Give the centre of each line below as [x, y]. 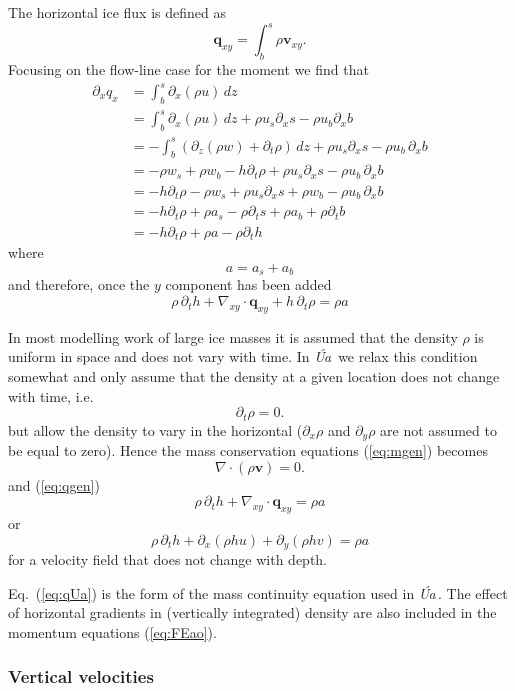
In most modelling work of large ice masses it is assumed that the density [233, 336]
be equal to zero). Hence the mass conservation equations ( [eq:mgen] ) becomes [248, 450]
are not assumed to [438, 429]
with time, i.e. [51, 395]
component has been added [248, 284]
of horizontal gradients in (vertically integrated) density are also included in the [252, 612]
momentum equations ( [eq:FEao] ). [112, 631]
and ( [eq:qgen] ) [54, 484]
